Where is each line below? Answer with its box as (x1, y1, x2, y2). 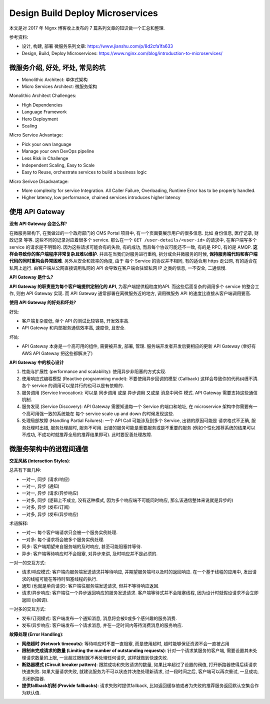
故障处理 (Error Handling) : (9, 631, 63, 637)
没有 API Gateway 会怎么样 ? (9, 220, 67, 227)
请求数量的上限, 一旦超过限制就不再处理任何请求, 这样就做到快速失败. (25, 654, 168, 660)
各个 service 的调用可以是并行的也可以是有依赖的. (21, 382, 124, 388)
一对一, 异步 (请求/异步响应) (21, 490, 79, 496)
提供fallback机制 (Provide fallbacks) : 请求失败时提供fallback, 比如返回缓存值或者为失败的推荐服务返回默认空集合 (21, 682, 254, 688)
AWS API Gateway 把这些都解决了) (21, 350, 93, 356)
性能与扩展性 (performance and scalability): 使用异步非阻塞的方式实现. (21, 368, 167, 374)
